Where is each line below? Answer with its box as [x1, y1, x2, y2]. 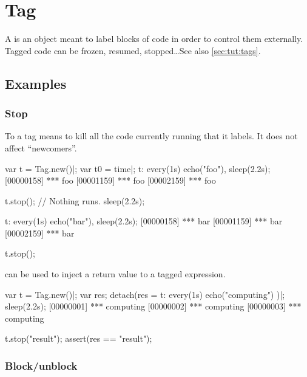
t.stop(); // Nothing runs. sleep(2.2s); [5, 194, 145, 207]
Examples [5, 74, 67, 92]
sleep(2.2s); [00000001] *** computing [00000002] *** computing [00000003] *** [5, 300, 302, 313]
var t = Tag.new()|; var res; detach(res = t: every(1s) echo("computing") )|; [5, 288, 285, 300]
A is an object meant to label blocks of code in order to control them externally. [5, 32, 303, 45]
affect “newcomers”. [5, 141, 77, 154]
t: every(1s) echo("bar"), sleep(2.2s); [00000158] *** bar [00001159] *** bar [5, 215, 283, 227]
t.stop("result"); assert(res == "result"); [5, 332, 152, 345]
